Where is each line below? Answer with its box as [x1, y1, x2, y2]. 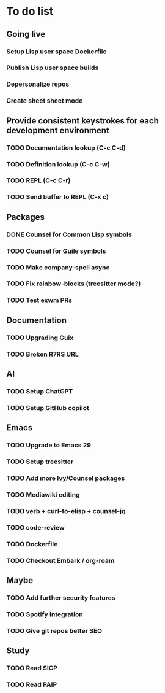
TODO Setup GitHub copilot [6, 403, 90, 412]
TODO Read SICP [6, 664, 58, 673]
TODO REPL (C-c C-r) [6, 176, 71, 185]
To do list [6, 4, 54, 18]
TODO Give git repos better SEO [6, 626, 103, 635]
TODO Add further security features [6, 594, 116, 602]
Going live [6, 29, 46, 39]
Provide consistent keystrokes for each [6, 115, 159, 126]
